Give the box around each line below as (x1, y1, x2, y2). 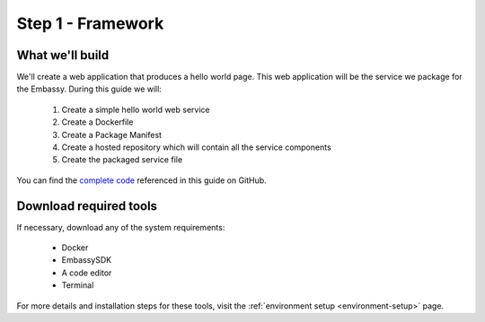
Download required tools (16, 198, 157, 213)
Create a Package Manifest (61, 129, 162, 140)
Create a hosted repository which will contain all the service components (61, 142, 331, 152)
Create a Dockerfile (61, 117, 134, 127)
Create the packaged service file (61, 154, 183, 165)
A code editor (61, 267, 112, 278)
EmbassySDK (61, 255, 112, 265)
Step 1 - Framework (16, 13, 164, 33)
